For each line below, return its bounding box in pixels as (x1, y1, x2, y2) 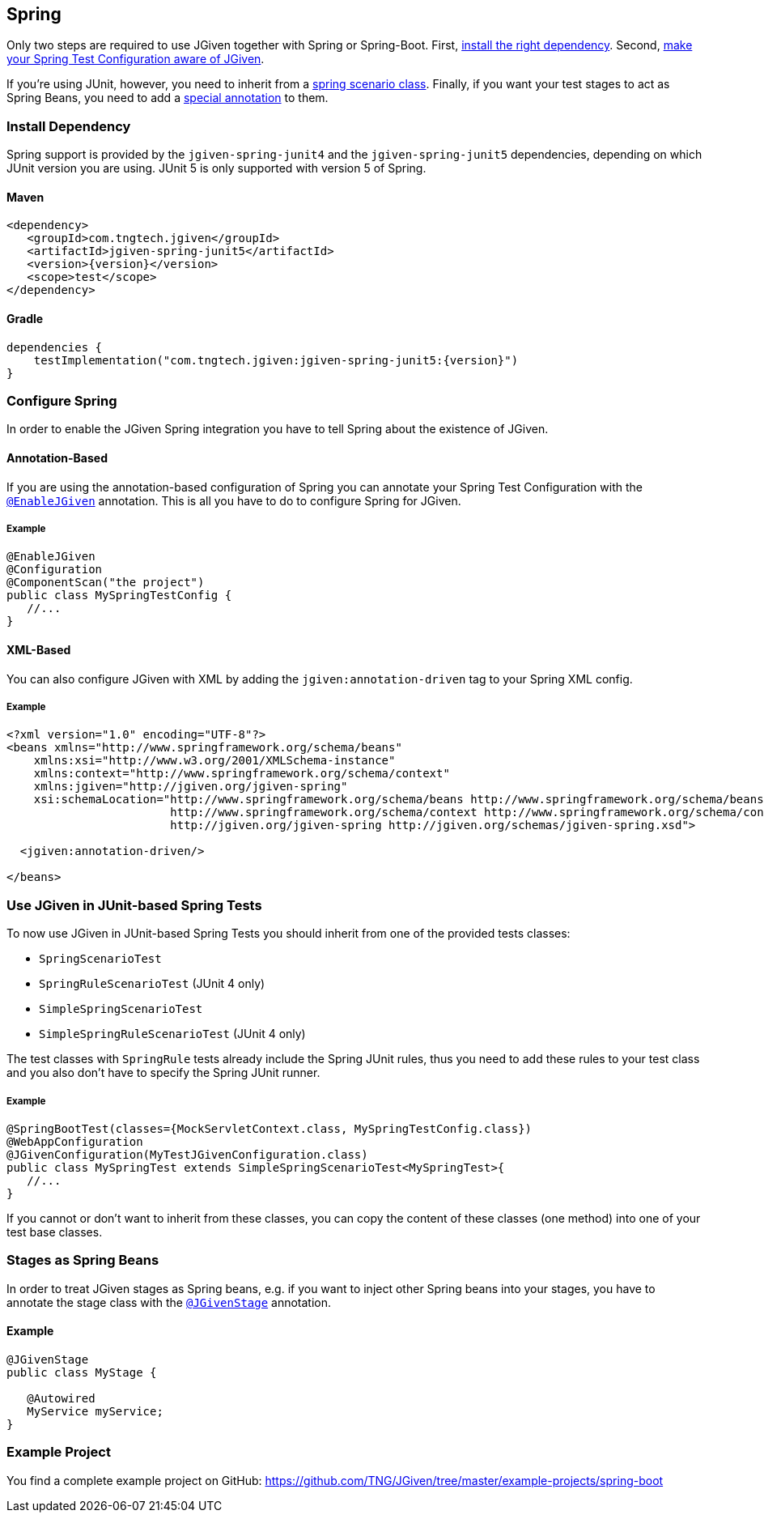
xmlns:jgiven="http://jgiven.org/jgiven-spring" (33, 780, 348, 794)
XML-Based (6, 642, 71, 657)
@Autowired (27, 1391, 95, 1405)
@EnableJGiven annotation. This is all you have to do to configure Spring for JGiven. (6, 493, 461, 508)
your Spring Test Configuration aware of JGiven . (6, 52, 265, 66)
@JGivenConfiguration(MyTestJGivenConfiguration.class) (6, 1147, 368, 1161)
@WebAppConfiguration (6, 1134, 143, 1148)
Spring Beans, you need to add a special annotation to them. (6, 91, 329, 105)
